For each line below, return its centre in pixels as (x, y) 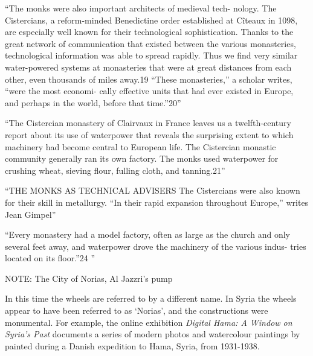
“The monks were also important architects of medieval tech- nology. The (141, 8)
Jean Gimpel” (31, 214)
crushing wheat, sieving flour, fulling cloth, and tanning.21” (115, 170)
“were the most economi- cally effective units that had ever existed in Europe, (149, 91)
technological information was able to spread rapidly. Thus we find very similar (151, 55)
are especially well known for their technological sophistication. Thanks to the (149, 32)
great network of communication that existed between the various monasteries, (150, 43)
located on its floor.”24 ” (50, 258)
